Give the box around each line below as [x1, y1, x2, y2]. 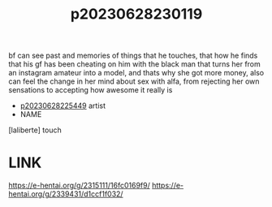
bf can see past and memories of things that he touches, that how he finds [8, 50, 258, 61]
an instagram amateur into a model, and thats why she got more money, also [8, 68, 265, 78]
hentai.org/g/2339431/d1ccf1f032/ [8, 189, 123, 199]
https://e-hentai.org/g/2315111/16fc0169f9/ [8, 180, 150, 191]
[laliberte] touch [8, 125, 63, 135]
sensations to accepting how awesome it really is [8, 85, 173, 95]
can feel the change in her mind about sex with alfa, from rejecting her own [8, 76, 260, 86]
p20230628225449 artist [19, 101, 106, 110]
